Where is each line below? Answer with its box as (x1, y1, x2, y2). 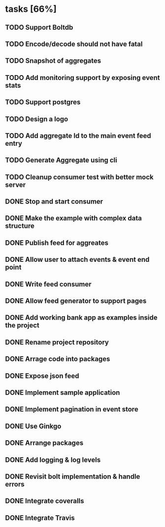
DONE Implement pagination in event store (5, 405, 139, 413)
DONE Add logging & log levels (5, 455, 101, 464)
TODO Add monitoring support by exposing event (5, 73, 160, 82)
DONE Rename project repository (5, 338, 109, 346)
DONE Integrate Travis (5, 514, 75, 522)
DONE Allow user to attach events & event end (5, 255, 150, 264)
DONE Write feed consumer (5, 280, 92, 288)
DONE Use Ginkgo (5, 422, 62, 430)
